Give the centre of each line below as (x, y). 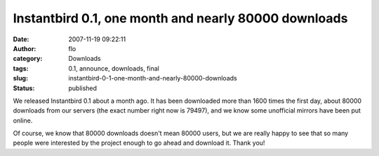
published (83, 88)
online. (23, 120)
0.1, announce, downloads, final (114, 68)
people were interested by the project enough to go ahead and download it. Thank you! (139, 143)
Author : (25, 48)
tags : (21, 68)
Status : (24, 88)
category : (28, 59)
